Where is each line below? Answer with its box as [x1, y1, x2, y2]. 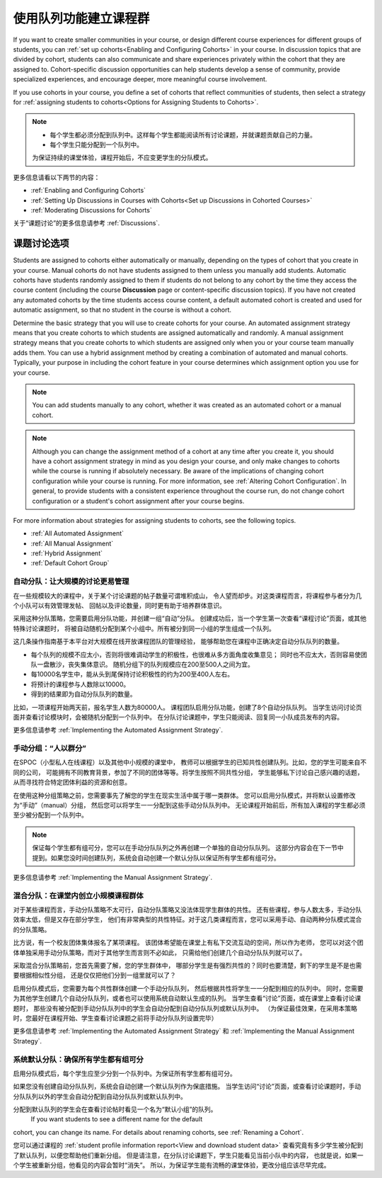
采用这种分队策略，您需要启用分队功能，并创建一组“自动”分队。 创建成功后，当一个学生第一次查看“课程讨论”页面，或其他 [13, 614, 367, 623]
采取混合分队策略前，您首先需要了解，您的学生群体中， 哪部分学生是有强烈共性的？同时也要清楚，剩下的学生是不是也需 [13, 961, 362, 970]
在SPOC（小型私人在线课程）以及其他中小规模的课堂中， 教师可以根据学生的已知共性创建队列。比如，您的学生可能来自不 [13, 758, 367, 766]
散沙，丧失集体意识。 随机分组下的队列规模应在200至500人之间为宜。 [49, 659, 255, 669]
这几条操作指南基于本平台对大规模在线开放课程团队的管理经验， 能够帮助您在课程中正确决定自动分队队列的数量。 [13, 638, 343, 646]
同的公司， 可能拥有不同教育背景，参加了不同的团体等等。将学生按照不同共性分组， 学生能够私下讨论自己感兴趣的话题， [13, 768, 364, 776]
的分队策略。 [13, 925, 51, 934]
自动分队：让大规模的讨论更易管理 [13, 577, 129, 587]
